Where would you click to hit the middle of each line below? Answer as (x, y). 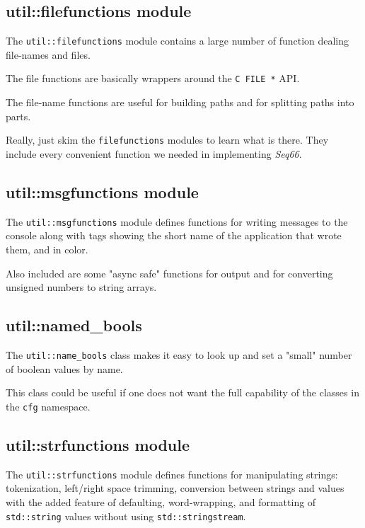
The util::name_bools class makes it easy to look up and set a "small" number (179, 354)
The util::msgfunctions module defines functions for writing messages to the (177, 221)
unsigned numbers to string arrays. (81, 287)
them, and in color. (47, 249)
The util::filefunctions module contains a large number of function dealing (178, 41)
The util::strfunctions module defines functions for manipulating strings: (172, 474)
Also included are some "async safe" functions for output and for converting (169, 273)
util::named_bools (74, 325)
